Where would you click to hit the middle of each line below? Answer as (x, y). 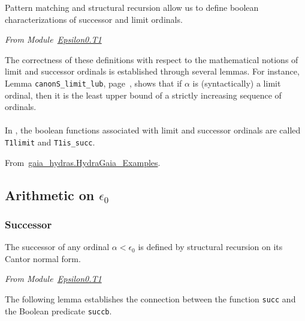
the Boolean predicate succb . (58, 310)
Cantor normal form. (43, 258)
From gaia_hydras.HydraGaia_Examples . (83, 162)
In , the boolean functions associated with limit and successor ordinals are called (153, 130)
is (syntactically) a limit (237, 83)
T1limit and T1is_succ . (50, 142)
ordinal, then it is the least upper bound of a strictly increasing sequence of (143, 95)
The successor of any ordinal (57, 247)
